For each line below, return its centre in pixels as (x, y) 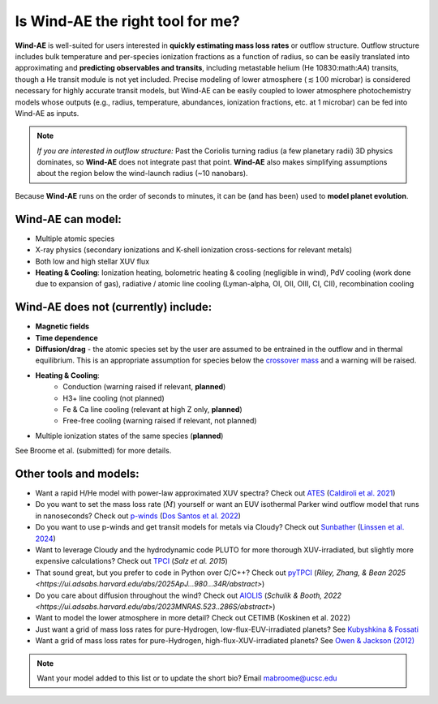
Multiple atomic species (75, 238)
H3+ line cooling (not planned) (114, 398)
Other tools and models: (77, 473)
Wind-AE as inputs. (47, 113)
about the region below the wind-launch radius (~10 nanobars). (142, 174)
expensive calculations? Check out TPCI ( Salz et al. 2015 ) (132, 561)
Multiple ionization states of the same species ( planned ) (129, 436)
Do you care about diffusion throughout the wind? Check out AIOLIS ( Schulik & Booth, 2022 (189, 595)
